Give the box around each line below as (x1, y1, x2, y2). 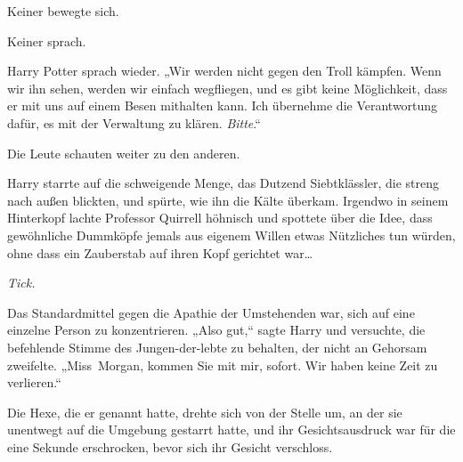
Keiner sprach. (7, 31, 86, 50)
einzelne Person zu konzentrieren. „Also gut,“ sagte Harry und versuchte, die (7, 320, 426, 339)
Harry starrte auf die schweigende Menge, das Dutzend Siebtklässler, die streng (7, 174, 440, 192)
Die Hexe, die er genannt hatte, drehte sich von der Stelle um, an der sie (7, 402, 402, 421)
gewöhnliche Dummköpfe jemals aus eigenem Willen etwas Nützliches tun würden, (7, 225, 456, 244)
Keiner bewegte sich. (7, 2, 119, 20)
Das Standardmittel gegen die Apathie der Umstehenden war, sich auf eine (7, 303, 415, 321)
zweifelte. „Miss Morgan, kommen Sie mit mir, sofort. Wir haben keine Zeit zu (7, 355, 438, 374)
